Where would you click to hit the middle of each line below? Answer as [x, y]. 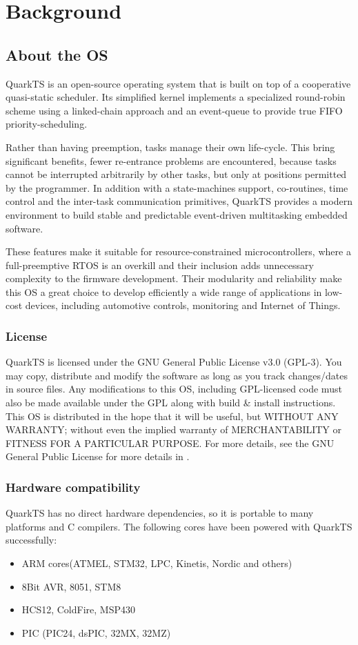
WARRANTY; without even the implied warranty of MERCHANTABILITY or [174, 429]
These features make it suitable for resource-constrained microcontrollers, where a [178, 251]
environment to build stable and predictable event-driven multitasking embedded [177, 214]
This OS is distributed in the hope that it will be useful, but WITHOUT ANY [172, 416]
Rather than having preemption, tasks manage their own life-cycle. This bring [170, 147]
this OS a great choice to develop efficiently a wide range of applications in [164, 291]
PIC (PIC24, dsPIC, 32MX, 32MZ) [96, 632]
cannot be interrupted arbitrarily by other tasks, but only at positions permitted [176, 174]
